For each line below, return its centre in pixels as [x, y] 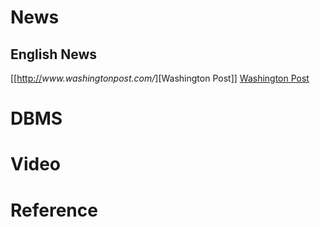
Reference [54, 210]
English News [54, 54]
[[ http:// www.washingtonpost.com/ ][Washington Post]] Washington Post [160, 78]
